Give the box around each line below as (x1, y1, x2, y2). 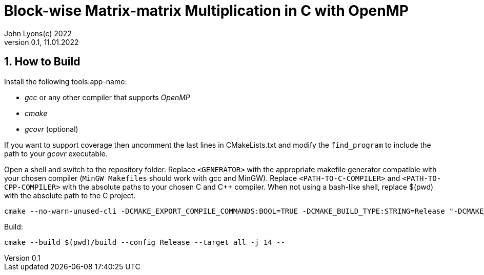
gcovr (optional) (25, 124, 78, 133)
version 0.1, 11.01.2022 (4, 37, 79, 47)
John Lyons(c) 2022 (4, 29, 72, 38)
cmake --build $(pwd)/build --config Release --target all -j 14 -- (4, 238, 285, 246)
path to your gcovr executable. (4, 149, 108, 158)
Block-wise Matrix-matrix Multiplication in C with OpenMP (4, 2, 409, 19)
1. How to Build (4, 55, 80, 68)
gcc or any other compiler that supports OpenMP (25, 93, 190, 102)
